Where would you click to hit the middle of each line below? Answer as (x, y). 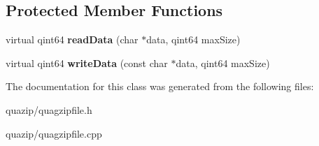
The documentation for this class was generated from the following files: (160, 86)
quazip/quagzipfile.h (49, 109)
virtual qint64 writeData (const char (87, 63)
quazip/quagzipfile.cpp (54, 133)
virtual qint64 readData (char (72, 39)
